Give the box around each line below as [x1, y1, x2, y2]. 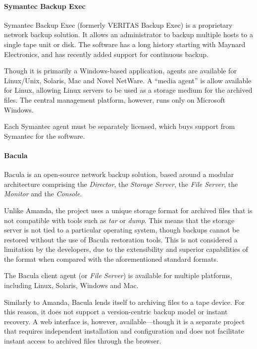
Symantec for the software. [4, 130, 85, 141]
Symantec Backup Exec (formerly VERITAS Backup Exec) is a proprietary [4, 19, 233, 30]
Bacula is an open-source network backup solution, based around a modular [4, 169, 234, 179]
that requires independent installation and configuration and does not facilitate [4, 326, 244, 336]
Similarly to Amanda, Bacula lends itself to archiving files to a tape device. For [4, 296, 245, 307]
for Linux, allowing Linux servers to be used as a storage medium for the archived [4, 85, 253, 95]
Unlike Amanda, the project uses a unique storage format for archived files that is [4, 205, 253, 215]
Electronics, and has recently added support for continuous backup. [4, 49, 208, 59]
